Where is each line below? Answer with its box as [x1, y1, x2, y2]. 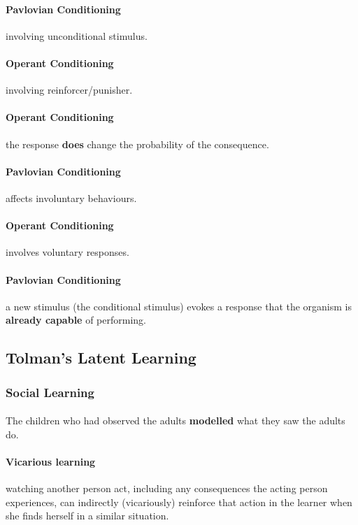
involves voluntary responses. [6, 245, 129, 259]
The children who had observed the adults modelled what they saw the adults [6, 413, 345, 428]
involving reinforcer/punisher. [6, 82, 133, 97]
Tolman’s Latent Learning [6, 347, 196, 368]
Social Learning [6, 383, 94, 401]
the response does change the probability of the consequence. [6, 136, 269, 151]
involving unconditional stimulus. [6, 28, 148, 43]
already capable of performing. [6, 312, 146, 327]
